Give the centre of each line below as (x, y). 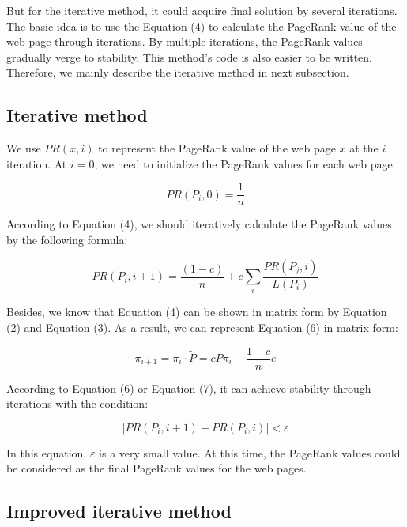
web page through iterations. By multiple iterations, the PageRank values (185, 41)
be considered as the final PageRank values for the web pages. (156, 468)
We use (24, 148)
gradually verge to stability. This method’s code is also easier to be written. (189, 56)
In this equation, (47, 452)
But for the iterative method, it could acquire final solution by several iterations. (202, 10)
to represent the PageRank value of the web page (217, 148)
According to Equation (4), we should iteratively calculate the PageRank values (199, 224)
